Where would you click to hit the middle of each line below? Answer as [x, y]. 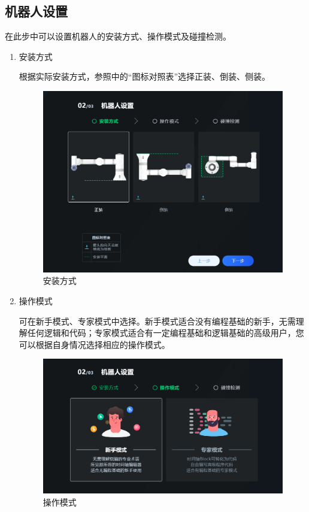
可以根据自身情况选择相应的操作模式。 [94, 344]
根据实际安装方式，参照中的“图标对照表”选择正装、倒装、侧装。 [145, 76]
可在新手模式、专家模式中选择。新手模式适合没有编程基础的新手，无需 [157, 321]
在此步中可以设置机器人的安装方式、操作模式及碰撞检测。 [118, 36]
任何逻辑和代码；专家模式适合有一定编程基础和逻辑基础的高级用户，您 [166, 333]
